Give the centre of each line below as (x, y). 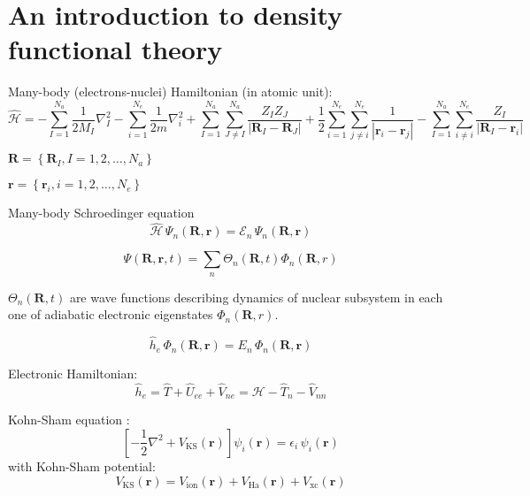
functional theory (115, 49)
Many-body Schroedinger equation (101, 213)
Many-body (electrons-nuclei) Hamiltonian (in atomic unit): (170, 92)
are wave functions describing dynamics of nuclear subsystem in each (256, 297)
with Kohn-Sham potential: (82, 465)
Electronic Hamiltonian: (73, 374)
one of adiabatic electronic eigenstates (111, 314)
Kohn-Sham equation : (69, 420)
